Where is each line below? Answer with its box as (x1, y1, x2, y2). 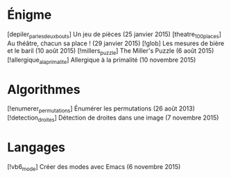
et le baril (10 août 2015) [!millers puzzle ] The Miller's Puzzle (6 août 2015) (7, 46, 214, 56)
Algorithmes (7, 81, 81, 97)
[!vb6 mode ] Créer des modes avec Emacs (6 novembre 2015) (7, 162, 181, 172)
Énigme (7, 7, 52, 23)
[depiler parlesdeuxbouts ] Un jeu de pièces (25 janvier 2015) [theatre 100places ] (7, 30, 222, 40)
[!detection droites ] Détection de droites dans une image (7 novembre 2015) (7, 113, 219, 123)
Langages (7, 140, 66, 156)
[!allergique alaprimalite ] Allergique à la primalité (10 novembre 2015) (7, 56, 196, 65)
